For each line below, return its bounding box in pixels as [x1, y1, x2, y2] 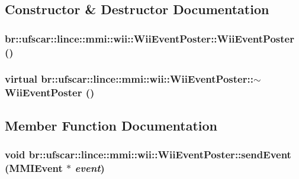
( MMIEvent [5, 160, 63, 175]
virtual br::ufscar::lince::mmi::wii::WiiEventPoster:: [5, 71, 253, 86]
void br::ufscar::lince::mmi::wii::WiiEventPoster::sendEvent [5, 147, 291, 162]
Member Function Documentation [5, 116, 218, 134]
